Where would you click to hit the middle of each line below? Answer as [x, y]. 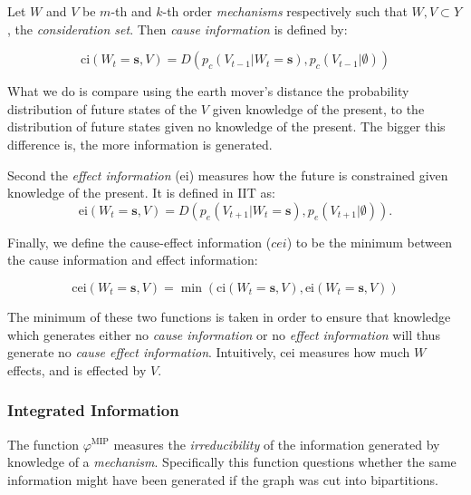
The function [43, 444]
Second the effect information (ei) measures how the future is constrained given [228, 175]
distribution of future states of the [102, 108]
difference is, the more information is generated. [140, 144]
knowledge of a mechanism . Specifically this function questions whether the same [232, 462]
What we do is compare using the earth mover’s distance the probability [208, 91]
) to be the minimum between [369, 242]
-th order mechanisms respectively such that [285, 11]
